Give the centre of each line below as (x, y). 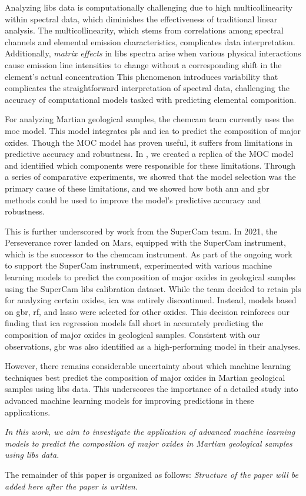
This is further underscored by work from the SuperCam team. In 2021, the (141, 231)
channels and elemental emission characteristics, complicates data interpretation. (150, 41)
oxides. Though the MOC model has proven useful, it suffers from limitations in (149, 142)
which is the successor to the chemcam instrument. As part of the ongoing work (149, 254)
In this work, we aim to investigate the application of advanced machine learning (150, 432)
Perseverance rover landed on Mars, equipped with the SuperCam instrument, (145, 242)
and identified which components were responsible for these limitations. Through (150, 165)
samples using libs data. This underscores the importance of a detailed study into (152, 389)
